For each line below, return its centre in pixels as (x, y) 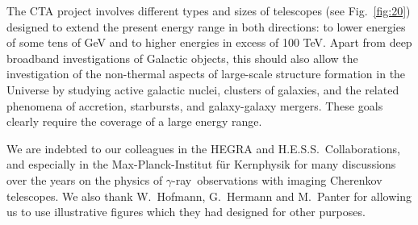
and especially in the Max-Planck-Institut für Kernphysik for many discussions (201, 164)
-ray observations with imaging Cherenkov (277, 179)
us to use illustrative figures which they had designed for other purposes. (186, 212)
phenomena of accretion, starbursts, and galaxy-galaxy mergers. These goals (195, 105)
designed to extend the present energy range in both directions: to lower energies (206, 26)
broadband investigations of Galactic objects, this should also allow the (182, 58)
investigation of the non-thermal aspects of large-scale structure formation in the (206, 74)
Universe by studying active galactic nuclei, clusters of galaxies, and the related (203, 89)
